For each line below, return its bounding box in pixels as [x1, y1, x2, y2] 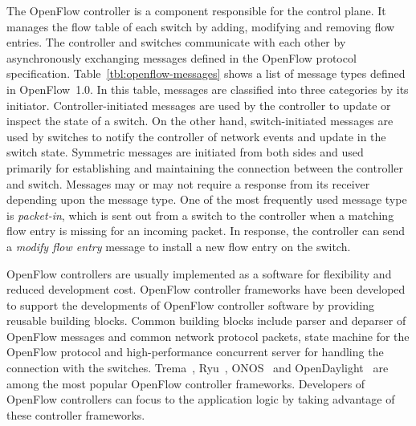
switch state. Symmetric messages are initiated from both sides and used [6, 144, 364, 160]
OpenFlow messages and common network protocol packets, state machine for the [6, 327, 410, 344]
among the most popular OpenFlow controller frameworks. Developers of [6, 375, 365, 392]
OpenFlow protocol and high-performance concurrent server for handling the [6, 343, 384, 360]
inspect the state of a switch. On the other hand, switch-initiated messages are [6, 112, 394, 129]
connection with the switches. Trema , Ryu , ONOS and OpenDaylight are [6, 359, 389, 376]
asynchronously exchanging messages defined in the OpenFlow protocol [6, 49, 357, 66]
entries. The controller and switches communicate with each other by [6, 34, 346, 51]
